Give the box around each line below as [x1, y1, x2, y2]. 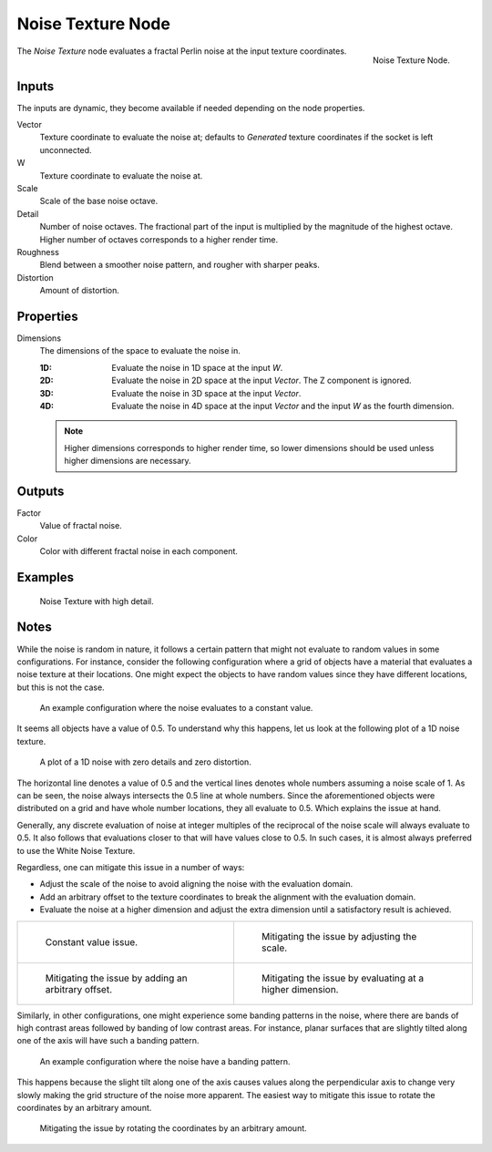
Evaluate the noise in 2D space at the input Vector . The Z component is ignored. [111, 375, 412, 386]
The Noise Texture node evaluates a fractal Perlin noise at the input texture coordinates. [16, 46, 347, 57]
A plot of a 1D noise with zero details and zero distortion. [39, 756, 252, 767]
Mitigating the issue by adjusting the [261, 930, 417, 942]
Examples [16, 570, 75, 585]
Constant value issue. [45, 935, 138, 948]
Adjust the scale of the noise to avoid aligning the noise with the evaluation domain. [39, 879, 354, 890]
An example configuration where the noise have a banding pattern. [39, 1055, 291, 1066]
